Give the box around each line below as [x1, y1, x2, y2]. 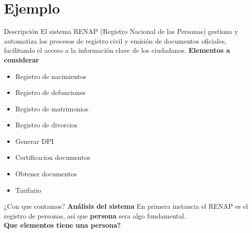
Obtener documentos [15, 169, 77, 179]
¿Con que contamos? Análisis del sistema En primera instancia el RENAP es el [4, 201, 248, 211]
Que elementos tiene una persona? [4, 220, 121, 230]
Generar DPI [15, 136, 54, 146]
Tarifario [15, 185, 41, 195]
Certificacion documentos [15, 152, 90, 162]
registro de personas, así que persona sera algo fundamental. [4, 210, 186, 220]
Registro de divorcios [15, 120, 78, 130]
